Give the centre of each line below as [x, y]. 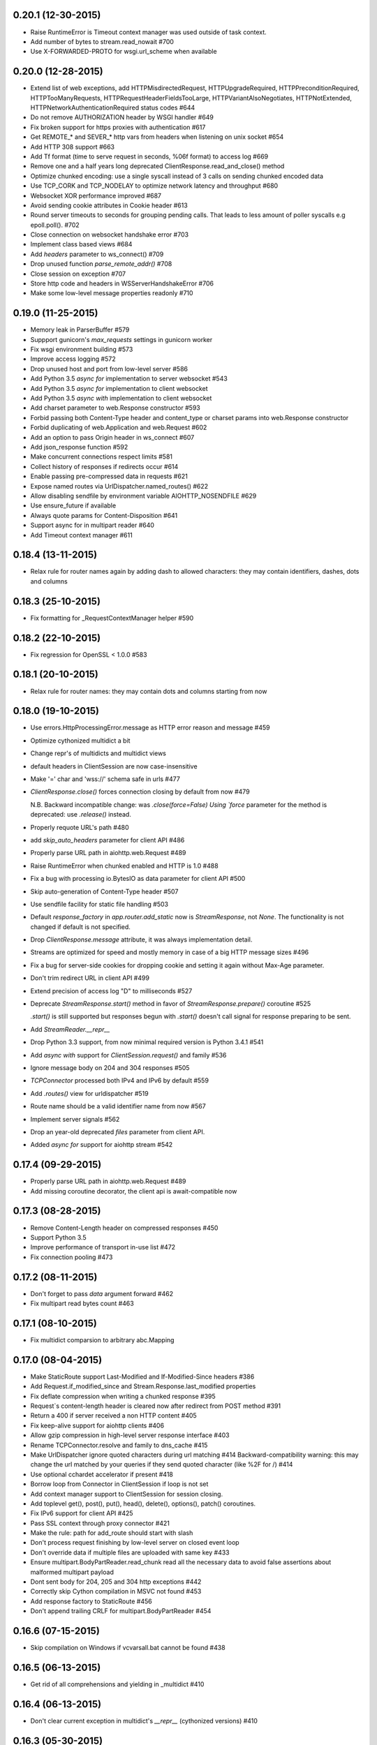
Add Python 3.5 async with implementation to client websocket [121, 399]
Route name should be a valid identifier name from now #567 [118, 1106]
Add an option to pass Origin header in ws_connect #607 [112, 437]
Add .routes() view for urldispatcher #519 [90, 1093]
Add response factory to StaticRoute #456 [91, 1601]
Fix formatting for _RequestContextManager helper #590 [112, 618]
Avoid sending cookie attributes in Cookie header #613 [109, 205]
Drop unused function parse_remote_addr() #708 [101, 264]
